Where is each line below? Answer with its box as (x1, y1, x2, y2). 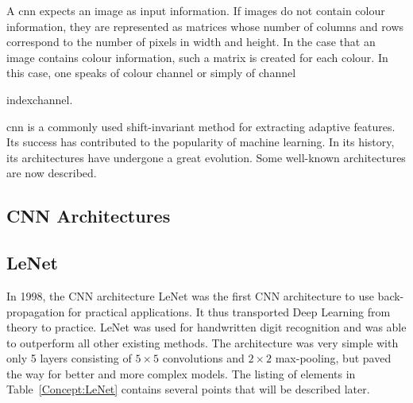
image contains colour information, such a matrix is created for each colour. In (6, 48, 388, 65)
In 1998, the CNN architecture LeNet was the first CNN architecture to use (6, 287, 374, 304)
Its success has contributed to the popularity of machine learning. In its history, (6, 134, 395, 150)
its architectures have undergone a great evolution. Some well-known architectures (6, 149, 406, 165)
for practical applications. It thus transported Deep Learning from (68, 303, 391, 320)
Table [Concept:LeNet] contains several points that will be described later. (6, 381, 370, 397)
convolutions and (162, 350, 245, 366)
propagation (6, 303, 65, 320)
